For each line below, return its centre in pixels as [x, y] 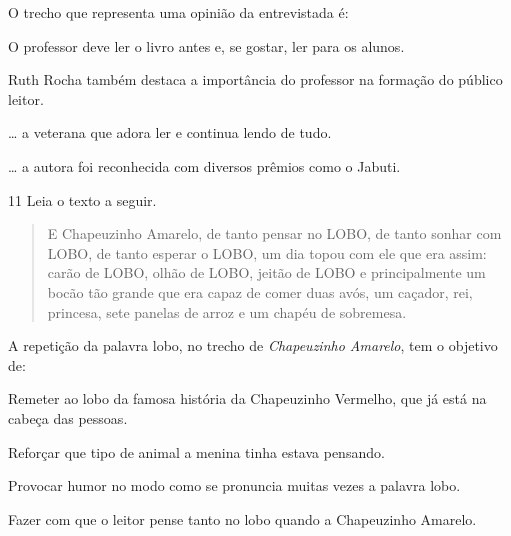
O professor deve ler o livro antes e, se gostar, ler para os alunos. [206, 45]
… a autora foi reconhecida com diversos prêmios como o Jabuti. [204, 165]
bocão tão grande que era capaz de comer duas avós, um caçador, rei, [260, 291]
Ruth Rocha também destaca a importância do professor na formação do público [255, 79]
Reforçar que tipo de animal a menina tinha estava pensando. [196, 451]
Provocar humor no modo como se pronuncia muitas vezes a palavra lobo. [234, 485]
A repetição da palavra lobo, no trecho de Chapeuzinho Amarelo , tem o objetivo [253, 345]
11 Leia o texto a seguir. [82, 199]
